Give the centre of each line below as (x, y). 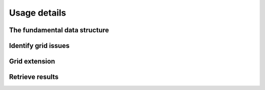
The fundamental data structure (59, 30)
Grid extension (32, 61)
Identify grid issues (39, 46)
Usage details (38, 13)
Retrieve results (34, 77)
